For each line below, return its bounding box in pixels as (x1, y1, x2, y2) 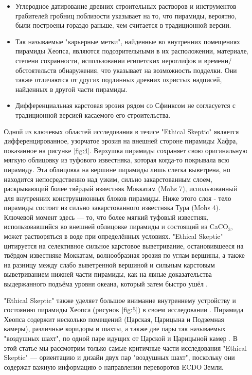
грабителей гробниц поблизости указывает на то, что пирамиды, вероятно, (15, 10, 237, 20)
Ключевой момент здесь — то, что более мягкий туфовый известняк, (4, 212, 209, 222)
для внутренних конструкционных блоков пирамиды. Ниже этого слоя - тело (4, 193, 232, 203)
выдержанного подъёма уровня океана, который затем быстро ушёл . (4, 279, 208, 289)
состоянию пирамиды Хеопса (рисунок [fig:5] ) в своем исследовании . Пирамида (4, 304, 244, 315)
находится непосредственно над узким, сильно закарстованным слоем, (4, 174, 213, 184)
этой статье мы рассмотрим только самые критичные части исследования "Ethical (4, 342, 247, 353)
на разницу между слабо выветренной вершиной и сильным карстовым (4, 259, 215, 269)
